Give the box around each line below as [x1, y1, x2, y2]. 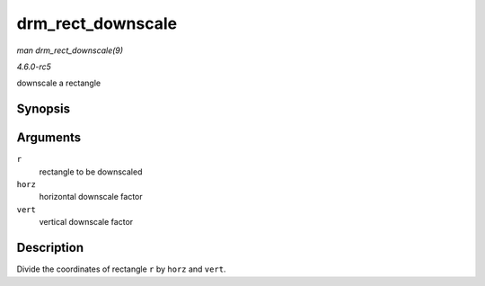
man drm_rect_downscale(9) [16, 45, 124, 56]
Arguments [16, 130, 82, 146]
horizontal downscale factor [39, 192, 143, 202]
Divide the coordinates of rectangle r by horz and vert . [16, 264, 226, 274]
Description [16, 240, 84, 255]
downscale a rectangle [16, 77, 101, 89]
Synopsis [16, 102, 71, 117]
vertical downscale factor [39, 217, 134, 228]
